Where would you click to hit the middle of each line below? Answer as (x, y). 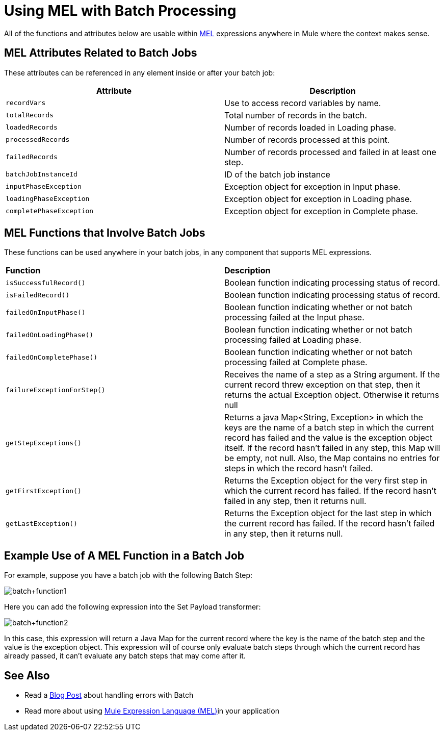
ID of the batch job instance (277, 174)
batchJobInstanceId (42, 174)
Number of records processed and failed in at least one (330, 152)
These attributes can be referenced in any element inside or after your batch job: (140, 72)
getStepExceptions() (44, 443)
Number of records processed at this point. (307, 140)
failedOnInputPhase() (46, 312)
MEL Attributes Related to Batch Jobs (101, 53)
